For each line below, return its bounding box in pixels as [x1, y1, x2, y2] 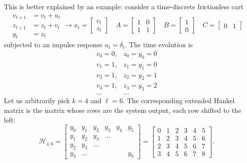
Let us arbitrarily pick [4, 95, 70, 106]
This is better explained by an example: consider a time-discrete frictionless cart [4, 1, 244, 11]
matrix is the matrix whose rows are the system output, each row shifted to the [4, 105, 242, 115]
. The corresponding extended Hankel [123, 95, 235, 106]
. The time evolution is [125, 39, 193, 50]
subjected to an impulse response [4, 39, 103, 50]
